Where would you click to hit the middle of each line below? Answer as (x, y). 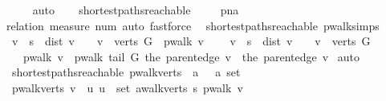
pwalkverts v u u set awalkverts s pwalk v (127, 87)
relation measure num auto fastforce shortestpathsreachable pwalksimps (193, 25)
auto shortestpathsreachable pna (136, 10)
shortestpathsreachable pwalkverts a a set (126, 72)
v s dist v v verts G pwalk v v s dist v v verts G (191, 41)
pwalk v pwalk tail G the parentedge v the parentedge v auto (191, 56)
